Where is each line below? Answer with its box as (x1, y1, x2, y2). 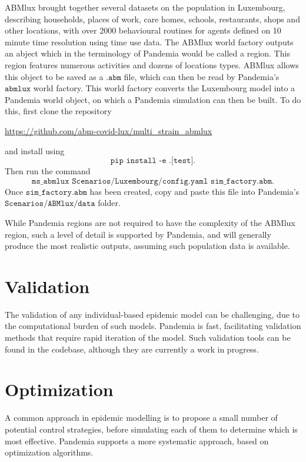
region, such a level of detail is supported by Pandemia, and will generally (5, 228, 271, 240)
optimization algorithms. (5, 446, 94, 458)
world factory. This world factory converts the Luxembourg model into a (33, 82, 295, 94)
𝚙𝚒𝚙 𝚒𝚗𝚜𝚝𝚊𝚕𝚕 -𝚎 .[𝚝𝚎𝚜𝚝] (110, 157, 194, 165)
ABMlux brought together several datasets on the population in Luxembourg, (5, 1, 285, 13)
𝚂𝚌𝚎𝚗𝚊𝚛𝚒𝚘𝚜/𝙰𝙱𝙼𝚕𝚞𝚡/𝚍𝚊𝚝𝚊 (5, 200, 95, 208)
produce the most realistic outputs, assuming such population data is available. (5, 240, 290, 252)
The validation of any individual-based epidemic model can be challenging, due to (5, 308, 300, 320)
